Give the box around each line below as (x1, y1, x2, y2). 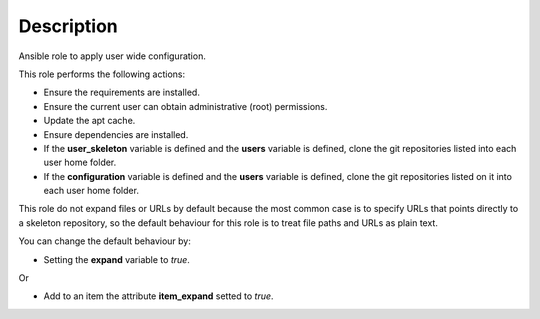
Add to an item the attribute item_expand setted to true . (43, 290, 274, 302)
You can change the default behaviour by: (18, 235, 192, 247)
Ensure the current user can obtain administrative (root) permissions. (43, 100, 328, 112)
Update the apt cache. (43, 115, 136, 127)
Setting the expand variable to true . (43, 253, 190, 265)
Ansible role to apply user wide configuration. (18, 50, 207, 62)
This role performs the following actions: (18, 68, 186, 80)
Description (18, 15, 119, 37)
